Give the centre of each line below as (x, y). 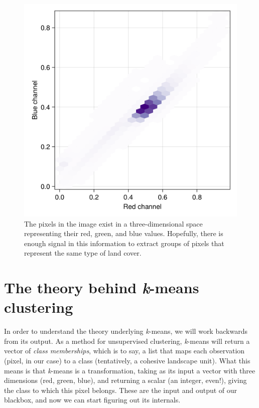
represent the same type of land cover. (83, 253)
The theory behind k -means (102, 288)
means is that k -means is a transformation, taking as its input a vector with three (130, 370)
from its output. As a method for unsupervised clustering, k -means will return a (127, 341)
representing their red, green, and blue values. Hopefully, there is (124, 233)
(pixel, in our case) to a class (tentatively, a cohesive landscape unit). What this (127, 361)
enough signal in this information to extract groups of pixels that (124, 243)
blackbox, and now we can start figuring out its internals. (92, 400)
